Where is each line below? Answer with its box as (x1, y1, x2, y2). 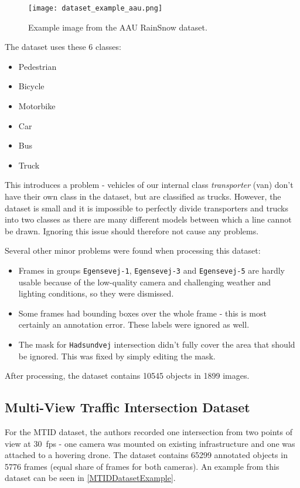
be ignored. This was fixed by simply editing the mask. (18, 349, 216, 362)
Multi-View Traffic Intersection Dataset (5, 398, 250, 416)
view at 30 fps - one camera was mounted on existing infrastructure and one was (5, 437, 295, 449)
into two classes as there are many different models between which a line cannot (5, 213, 292, 226)
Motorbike (18, 100, 56, 112)
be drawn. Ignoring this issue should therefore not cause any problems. (5, 224, 259, 237)
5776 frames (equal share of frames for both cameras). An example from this (5, 460, 279, 472)
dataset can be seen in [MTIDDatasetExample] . (5, 472, 176, 484)
